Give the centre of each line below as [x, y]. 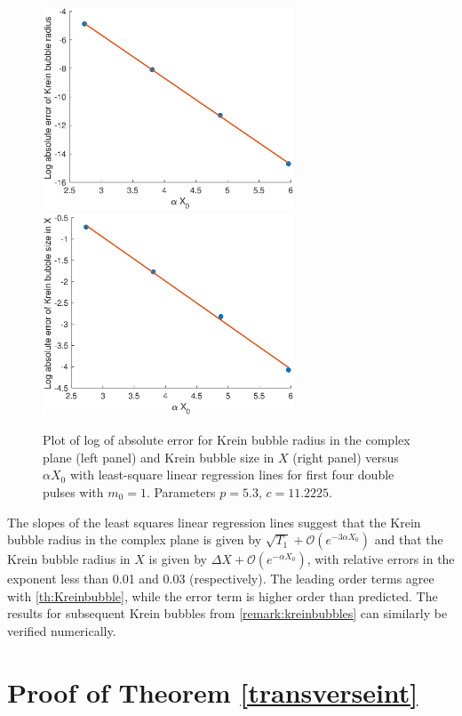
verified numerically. [62, 630]
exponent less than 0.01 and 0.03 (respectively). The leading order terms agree [221, 579]
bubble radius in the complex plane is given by [135, 539]
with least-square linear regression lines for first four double [232, 475]
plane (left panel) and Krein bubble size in [159, 457]
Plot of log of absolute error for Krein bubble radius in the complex [227, 440]
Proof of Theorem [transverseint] [213, 692]
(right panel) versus [346, 457]
